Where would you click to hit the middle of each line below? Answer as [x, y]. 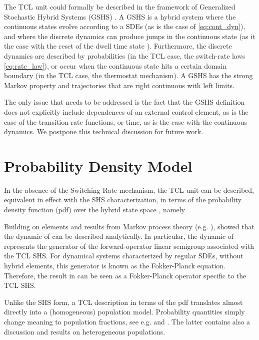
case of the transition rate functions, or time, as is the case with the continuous [125, 121]
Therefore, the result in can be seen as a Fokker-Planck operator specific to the [125, 275]
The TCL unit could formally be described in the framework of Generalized [120, 7]
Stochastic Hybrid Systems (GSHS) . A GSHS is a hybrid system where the [120, 16]
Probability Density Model [98, 165]
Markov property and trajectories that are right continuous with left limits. [119, 85]
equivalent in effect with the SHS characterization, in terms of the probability [123, 200]
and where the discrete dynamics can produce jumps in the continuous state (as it [130, 36]
